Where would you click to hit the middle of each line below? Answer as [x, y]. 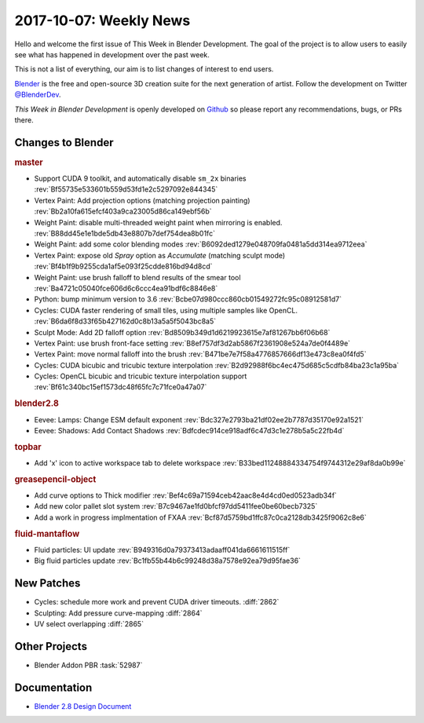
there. [24, 120]
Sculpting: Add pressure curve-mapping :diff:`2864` [118, 613]
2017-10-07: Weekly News [102, 20]
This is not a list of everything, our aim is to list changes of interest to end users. [144, 69]
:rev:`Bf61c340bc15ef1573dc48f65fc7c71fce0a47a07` [121, 387]
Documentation [53, 687]
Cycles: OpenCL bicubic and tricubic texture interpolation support [141, 376]
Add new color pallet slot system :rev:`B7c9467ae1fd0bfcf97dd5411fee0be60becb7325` [176, 506]
